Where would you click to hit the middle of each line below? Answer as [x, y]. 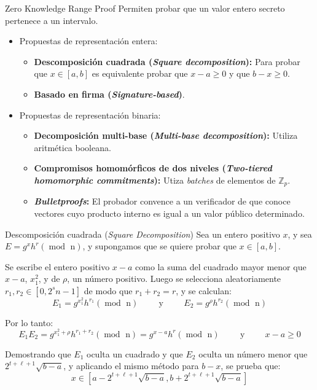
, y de [49, 279]
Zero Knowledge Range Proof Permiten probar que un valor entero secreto [145, 8]
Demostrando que [38, 353]
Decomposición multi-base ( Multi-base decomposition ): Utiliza [166, 135]
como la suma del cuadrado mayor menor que [221, 266]
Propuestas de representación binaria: [90, 115]
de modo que [108, 290]
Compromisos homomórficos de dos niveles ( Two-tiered [153, 168]
